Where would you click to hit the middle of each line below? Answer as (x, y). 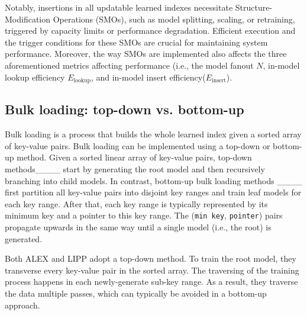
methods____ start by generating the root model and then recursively (135, 169)
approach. (22, 305)
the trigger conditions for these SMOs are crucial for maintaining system (136, 42)
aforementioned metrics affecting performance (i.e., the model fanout (129, 65)
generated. (24, 238)
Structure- (254, 7)
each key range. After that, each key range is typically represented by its (136, 203)
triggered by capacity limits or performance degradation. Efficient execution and (150, 30)
